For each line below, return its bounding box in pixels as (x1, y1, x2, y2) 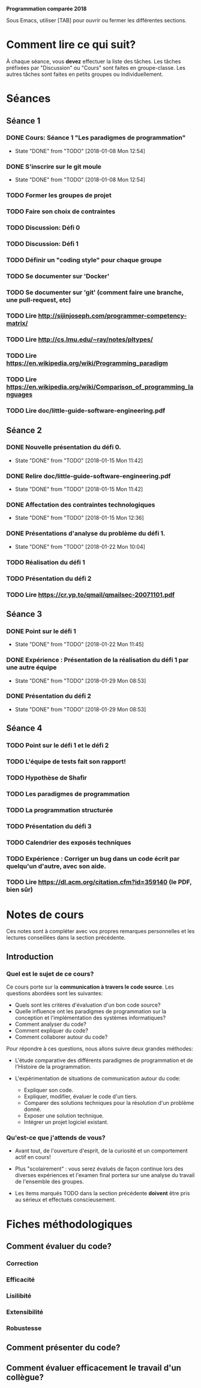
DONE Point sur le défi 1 (6, 627, 76, 635)
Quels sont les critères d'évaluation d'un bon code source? (14, 1001, 161, 1008)
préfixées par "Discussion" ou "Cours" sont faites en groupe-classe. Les (6, 64, 186, 71)
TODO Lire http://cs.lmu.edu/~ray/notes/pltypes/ (6, 336, 153, 344)
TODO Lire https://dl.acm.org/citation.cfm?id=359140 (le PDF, (6, 878, 192, 886)
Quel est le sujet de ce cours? (6, 969, 94, 978)
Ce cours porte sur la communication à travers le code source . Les (6, 983, 174, 990)
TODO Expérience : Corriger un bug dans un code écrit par (6, 854, 180, 863)
